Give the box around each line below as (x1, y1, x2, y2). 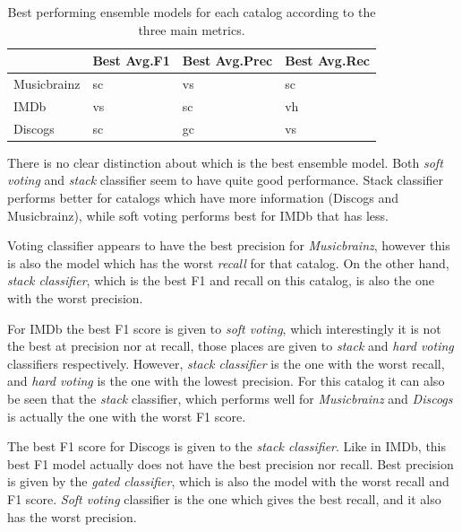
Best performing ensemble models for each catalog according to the (7, 3, 376, 21)
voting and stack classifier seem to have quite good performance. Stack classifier (7, 170, 444, 189)
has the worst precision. (7, 507, 137, 526)
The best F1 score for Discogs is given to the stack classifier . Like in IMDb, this (7, 437, 447, 456)
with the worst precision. (7, 288, 143, 307)
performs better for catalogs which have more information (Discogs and (7, 188, 399, 206)
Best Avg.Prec (182, 51, 273, 70)
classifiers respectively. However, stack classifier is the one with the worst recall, (7, 353, 445, 372)
